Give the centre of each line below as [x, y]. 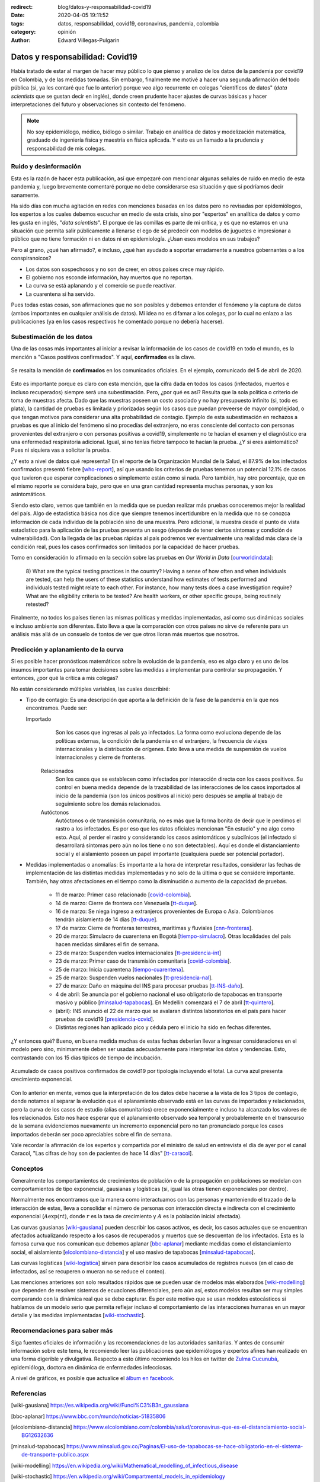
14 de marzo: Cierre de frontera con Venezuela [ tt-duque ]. [127, 903]
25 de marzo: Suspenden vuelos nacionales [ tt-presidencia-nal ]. [134, 978]
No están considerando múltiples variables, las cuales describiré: [90, 689]
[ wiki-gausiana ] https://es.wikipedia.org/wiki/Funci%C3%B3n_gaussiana [100, 1406]
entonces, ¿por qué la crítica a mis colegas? [65, 678]
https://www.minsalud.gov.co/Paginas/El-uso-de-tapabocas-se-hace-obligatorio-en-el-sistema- [185, 1446]
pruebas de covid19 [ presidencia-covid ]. [105, 1019]
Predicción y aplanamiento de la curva [67, 649]
